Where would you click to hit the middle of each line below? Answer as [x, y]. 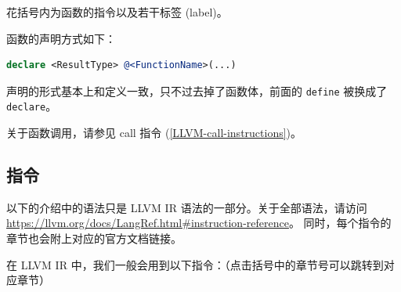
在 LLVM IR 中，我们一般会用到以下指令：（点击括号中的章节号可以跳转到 [195, 264]
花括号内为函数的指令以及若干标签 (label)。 [117, 12]
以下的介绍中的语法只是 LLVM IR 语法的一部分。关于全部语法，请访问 [187, 207]
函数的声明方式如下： [61, 38]
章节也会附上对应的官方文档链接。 [94, 238]
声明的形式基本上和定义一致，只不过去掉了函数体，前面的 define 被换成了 [197, 90]
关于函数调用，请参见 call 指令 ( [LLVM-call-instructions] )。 [154, 133]
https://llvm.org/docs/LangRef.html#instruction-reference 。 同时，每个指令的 [199, 223]
